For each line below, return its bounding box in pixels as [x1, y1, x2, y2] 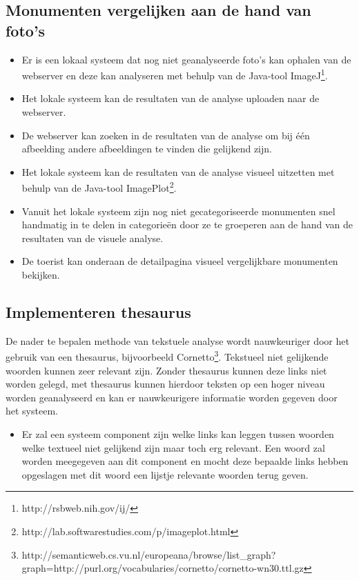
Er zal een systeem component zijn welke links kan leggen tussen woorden [21, 427, 334, 441]
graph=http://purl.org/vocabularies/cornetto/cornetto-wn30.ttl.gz [21, 561, 304, 575]
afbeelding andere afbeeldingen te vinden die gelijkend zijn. [21, 141, 272, 156]
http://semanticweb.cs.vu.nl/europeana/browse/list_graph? [21, 547, 276, 561]
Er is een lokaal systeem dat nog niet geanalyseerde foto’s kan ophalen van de [21, 52, 351, 66]
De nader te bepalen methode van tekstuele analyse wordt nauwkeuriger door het [6, 333, 349, 348]
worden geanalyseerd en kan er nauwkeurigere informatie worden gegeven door [6, 390, 338, 404]
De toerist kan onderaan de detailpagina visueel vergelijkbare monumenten [21, 254, 338, 268]
